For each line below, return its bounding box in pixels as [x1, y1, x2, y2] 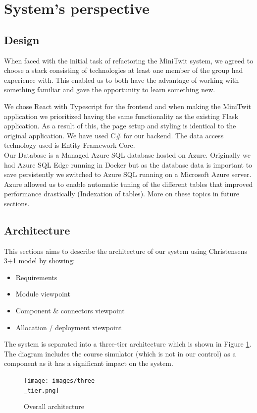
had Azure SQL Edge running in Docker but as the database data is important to [4, 159, 253, 170]
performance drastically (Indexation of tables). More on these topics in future [4, 188, 239, 199]
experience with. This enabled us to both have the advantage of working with [4, 74, 239, 85]
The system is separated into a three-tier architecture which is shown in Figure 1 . [4, 339, 252, 349]
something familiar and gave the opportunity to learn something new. [4, 84, 215, 95]
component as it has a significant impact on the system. [4, 358, 173, 368]
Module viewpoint [15, 289, 70, 299]
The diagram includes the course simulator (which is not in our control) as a [4, 348, 236, 358]
